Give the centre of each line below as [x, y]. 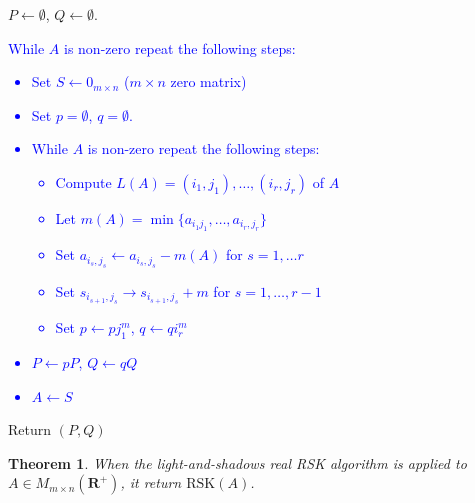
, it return [151, 482]
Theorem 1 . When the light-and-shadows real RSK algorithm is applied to [237, 462]
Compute [83, 181]
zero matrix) [208, 81]
